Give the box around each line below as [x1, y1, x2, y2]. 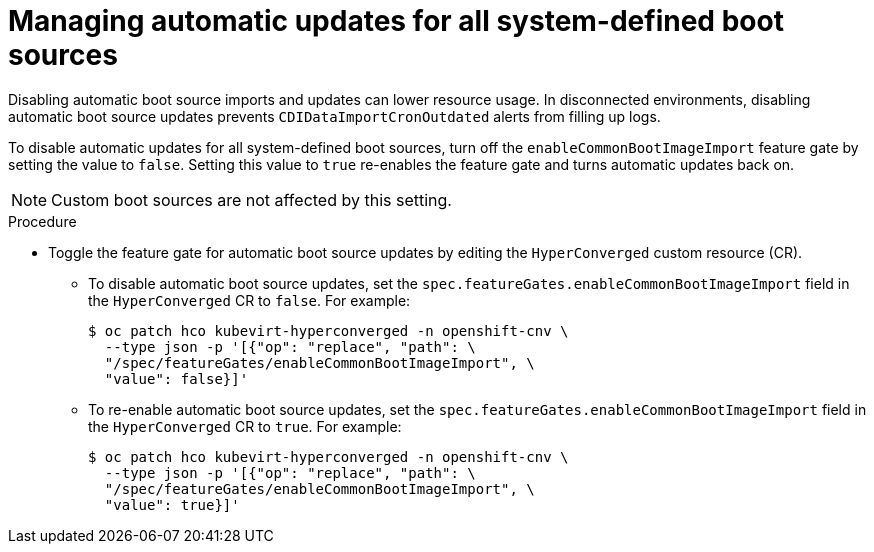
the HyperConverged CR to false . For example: [88, 291, 411, 309]
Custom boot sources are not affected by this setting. [51, 189, 452, 210]
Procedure [8, 212, 77, 230]
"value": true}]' [104, 496, 240, 513]
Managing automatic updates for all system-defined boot [8, 4, 784, 38]
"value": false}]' [104, 370, 249, 387]
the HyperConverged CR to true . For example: [88, 417, 402, 435]
